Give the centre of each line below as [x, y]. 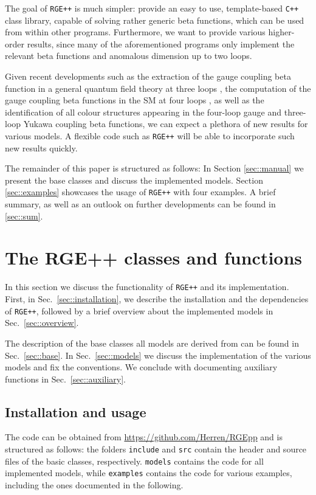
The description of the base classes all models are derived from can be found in [152, 343]
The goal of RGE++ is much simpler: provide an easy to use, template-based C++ [152, 8]
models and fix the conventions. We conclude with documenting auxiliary [141, 367]
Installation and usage [76, 411]
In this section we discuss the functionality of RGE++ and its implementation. [147, 287]
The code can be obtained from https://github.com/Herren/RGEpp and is [144, 437]
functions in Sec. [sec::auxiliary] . [65, 379]
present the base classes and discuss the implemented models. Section [134, 180]
